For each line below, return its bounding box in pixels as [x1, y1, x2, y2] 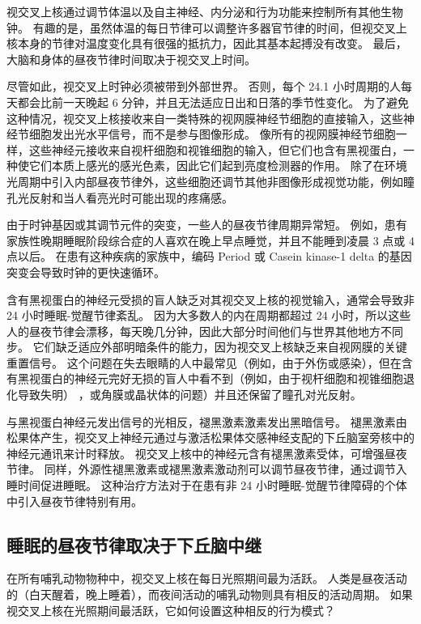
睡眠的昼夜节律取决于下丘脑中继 [6, 532, 262, 557]
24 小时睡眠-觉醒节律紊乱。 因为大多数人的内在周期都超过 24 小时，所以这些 [6, 307, 411, 324]
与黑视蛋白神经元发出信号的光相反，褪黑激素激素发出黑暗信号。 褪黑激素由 [6, 413, 407, 430]
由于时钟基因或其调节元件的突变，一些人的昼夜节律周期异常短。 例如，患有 [6, 216, 407, 233]
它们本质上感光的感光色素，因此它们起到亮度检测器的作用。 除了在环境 [28, 157, 407, 174]
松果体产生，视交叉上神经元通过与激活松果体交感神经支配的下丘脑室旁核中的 [6, 429, 415, 446]
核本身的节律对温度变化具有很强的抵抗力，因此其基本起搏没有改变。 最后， [6, 35, 407, 52]
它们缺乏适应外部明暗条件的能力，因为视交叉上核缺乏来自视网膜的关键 [32, 338, 407, 355]
